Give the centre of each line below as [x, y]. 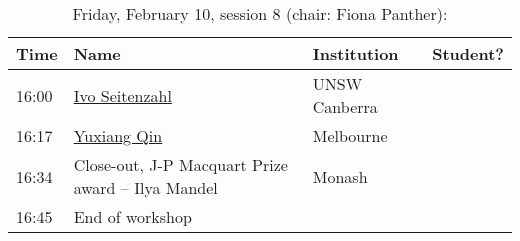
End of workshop [132, 216]
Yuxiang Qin [118, 135]
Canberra [345, 106]
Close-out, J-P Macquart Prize [180, 164]
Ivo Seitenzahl [122, 95]
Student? [468, 53]
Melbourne [350, 135]
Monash [340, 176]
